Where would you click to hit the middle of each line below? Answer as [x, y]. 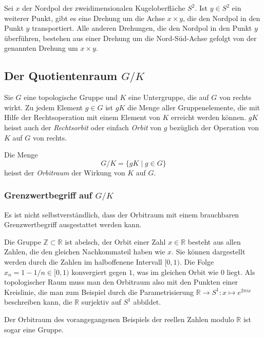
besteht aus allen [214, 241]
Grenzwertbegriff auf [48, 195]
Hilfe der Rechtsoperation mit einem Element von [82, 117]
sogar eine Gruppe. [34, 329]
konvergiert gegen [99, 272]
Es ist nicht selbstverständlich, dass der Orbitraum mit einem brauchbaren [122, 214]
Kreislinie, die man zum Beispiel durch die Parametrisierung [99, 292]
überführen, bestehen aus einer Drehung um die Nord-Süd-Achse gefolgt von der [130, 38]
